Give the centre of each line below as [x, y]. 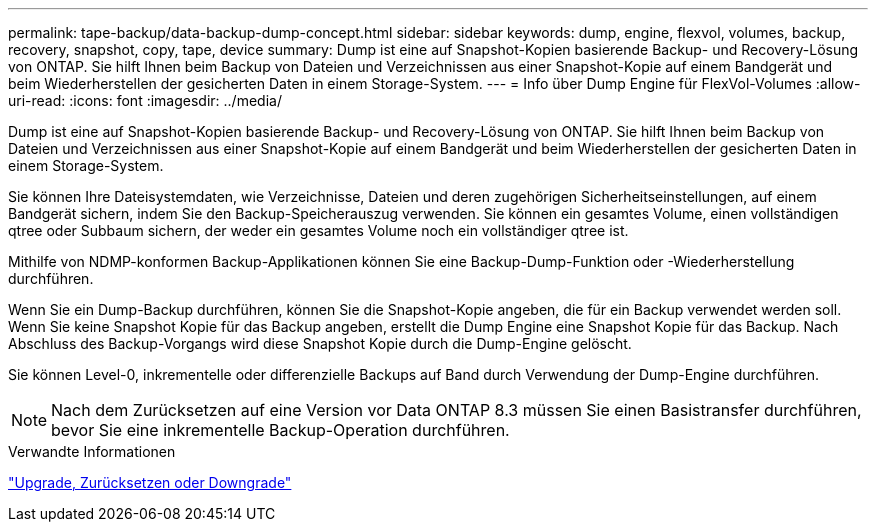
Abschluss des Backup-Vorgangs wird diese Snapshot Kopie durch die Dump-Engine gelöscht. [320, 343]
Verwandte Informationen [92, 451]
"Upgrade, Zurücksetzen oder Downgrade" [150, 482]
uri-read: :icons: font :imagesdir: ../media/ [145, 100]
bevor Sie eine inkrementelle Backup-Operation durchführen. [280, 430]
